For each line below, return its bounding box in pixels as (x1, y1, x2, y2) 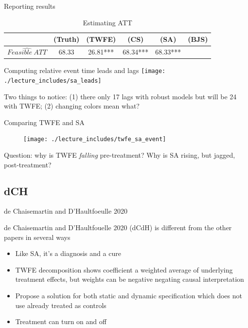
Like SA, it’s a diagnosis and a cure (15, 248, 121, 258)
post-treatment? (4, 159, 52, 169)
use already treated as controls (15, 300, 106, 310)
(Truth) (53, 34, 80, 44)
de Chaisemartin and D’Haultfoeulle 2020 (4, 206, 127, 216)
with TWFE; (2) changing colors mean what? (4, 101, 140, 111)
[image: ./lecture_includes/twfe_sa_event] (23, 136, 166, 143)
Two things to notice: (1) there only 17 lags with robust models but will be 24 (4, 91, 237, 101)
